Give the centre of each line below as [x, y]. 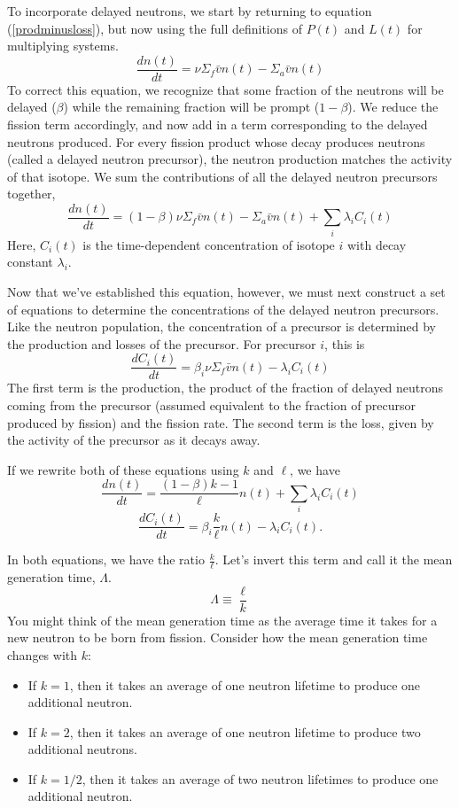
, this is [345, 343]
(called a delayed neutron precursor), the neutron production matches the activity [230, 159]
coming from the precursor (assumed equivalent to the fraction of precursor [212, 405]
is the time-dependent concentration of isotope [209, 244]
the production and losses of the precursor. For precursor [162, 343]
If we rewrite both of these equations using [123, 469]
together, [31, 194]
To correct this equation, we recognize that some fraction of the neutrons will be [226, 89]
